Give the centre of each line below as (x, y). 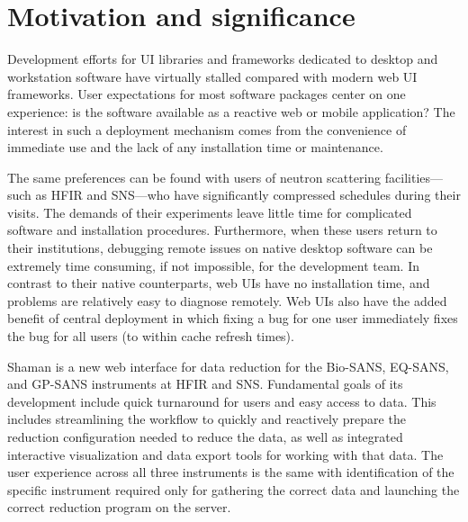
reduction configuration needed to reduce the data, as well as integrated (205, 436)
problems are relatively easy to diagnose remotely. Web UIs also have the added (227, 300)
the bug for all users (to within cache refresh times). (151, 336)
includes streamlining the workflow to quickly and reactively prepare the (207, 419)
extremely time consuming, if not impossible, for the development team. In (214, 265)
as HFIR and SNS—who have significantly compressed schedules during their (248, 195)
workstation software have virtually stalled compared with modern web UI (212, 76)
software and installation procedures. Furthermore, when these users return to (222, 230)
